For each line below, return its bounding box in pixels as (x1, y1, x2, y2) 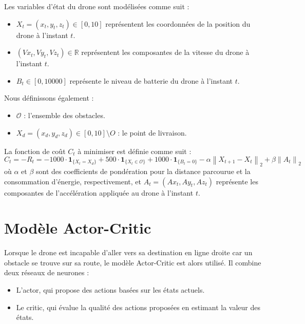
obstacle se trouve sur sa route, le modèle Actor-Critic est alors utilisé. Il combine (4, 257, 261, 268)
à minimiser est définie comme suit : (78, 145, 192, 156)
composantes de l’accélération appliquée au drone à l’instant (4, 187, 194, 198)
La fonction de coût (4, 145, 66, 156)
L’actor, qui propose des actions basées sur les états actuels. (16, 284, 205, 295)
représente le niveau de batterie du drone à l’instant (69, 75, 233, 86)
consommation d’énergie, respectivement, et (4, 176, 141, 186)
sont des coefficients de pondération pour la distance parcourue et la (36, 165, 251, 176)
